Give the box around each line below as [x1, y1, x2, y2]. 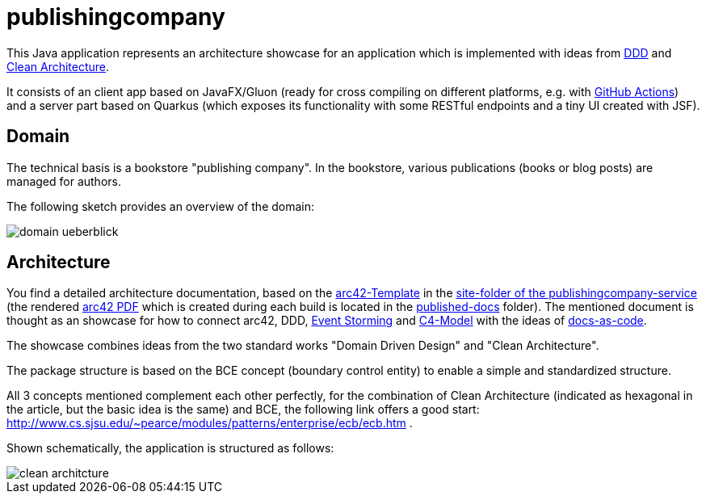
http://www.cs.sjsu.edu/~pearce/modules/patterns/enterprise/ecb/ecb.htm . [6, 416, 413, 431]
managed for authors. [6, 174, 121, 188]
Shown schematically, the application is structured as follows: [6, 441, 334, 456]
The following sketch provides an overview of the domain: [6, 199, 315, 213]
